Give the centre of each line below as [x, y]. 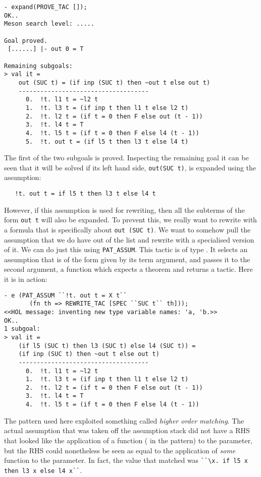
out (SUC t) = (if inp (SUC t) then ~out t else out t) [114, 82]
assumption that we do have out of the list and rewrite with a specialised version [129, 239]
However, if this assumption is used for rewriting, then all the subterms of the [124, 210]
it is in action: [26, 279]
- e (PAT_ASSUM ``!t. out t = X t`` [66, 295]
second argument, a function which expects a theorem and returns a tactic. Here [128, 269]
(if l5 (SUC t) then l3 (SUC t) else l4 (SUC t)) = [107, 346]
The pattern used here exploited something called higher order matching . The [124, 420]
